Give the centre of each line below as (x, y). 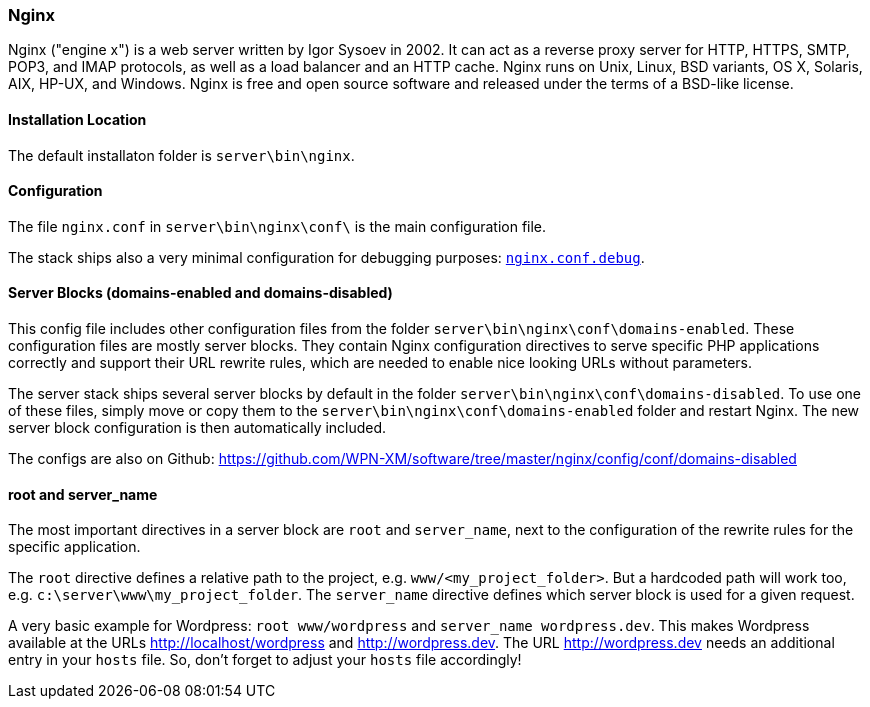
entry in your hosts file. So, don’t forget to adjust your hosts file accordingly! (265, 660)
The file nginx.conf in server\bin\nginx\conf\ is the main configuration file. (277, 226)
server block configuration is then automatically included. (197, 428)
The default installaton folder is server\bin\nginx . (181, 155)
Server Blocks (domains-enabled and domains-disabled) (200, 293)
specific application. (74, 547)
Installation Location (77, 119)
